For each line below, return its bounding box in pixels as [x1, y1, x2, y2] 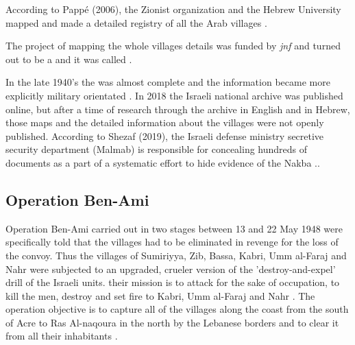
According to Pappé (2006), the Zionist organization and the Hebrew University [5, 2, 341, 16]
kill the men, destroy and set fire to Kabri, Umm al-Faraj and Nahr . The [5, 288, 315, 302]
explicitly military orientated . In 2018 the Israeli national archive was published [5, 88, 343, 102]
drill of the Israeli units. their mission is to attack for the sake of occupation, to [5, 275, 340, 289]
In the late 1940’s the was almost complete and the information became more [5, 75, 330, 89]
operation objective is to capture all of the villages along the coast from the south [5, 302, 349, 316]
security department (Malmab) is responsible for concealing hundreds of [5, 142, 308, 156]
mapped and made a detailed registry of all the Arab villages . [5, 15, 267, 29]
